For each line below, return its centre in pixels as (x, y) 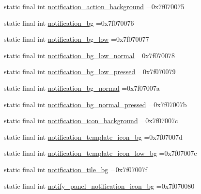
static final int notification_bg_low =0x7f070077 (77, 39)
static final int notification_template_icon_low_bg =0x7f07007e (100, 153)
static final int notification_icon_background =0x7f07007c (91, 121)
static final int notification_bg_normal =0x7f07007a (82, 88)
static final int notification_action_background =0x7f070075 (94, 6)
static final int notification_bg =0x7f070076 (69, 23)
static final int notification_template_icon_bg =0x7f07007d (93, 137)
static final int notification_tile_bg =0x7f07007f (76, 169)
